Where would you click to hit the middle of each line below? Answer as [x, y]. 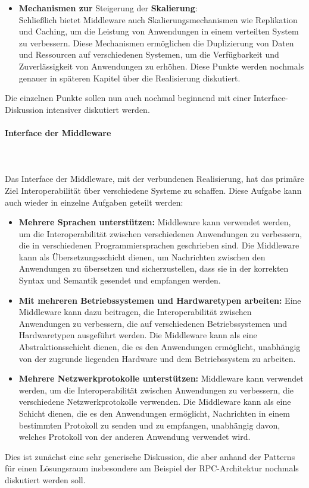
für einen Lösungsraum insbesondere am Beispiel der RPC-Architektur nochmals [152, 468]
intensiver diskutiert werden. [98, 109]
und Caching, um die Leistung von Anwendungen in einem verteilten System [159, 31]
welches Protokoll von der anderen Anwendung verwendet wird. [135, 437]
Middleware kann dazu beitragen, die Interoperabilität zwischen [135, 312]
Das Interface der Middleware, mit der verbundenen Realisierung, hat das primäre [154, 179]
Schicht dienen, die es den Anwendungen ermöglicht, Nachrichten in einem [154, 413]
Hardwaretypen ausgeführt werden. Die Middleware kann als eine [138, 335]
